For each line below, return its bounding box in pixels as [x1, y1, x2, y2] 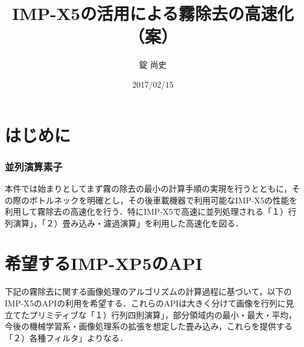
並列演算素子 [5, 159, 63, 174]
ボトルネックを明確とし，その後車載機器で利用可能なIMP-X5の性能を [29, 193, 298, 206]
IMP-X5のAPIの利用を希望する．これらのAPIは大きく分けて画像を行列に [5, 297, 286, 309]
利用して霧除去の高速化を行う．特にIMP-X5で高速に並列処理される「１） [5, 205, 289, 218]
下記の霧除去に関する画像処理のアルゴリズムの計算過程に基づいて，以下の [5, 285, 292, 298]
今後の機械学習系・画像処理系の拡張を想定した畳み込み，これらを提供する [5, 320, 293, 332]
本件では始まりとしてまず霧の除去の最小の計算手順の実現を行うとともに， [5, 182, 292, 194]
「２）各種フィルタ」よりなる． [5, 331, 128, 343]
